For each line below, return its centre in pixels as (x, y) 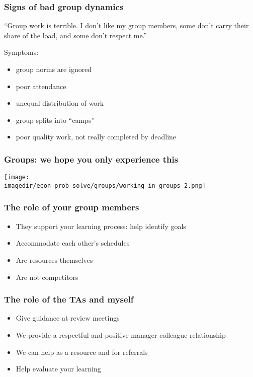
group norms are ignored (54, 69)
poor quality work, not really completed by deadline (96, 137)
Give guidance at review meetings (68, 318)
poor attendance (41, 86)
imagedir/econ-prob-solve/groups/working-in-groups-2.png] (105, 185)
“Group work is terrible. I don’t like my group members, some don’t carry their (126, 25)
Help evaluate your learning (58, 369)
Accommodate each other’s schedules (73, 243)
